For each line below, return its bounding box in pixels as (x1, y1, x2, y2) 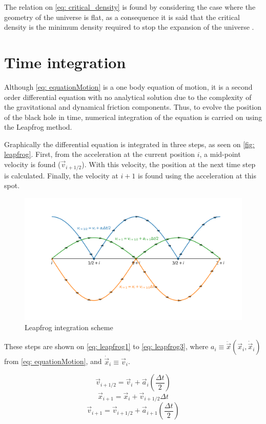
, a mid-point (199, 149, 241, 159)
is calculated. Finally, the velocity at (4, 170, 118, 180)
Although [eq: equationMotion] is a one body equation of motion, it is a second (4, 81, 253, 92)
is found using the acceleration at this (138, 170, 256, 180)
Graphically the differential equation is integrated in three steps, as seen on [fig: (4, 138, 255, 149)
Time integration (4, 51, 126, 72)
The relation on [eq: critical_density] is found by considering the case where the (4, 2, 256, 12)
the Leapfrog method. (4, 122, 72, 132)
